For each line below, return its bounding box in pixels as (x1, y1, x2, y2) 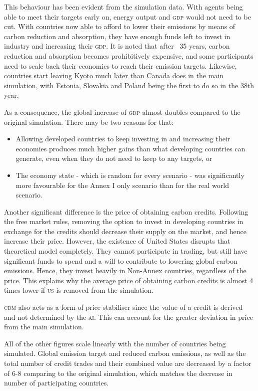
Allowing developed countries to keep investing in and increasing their (15, 133, 230, 144)
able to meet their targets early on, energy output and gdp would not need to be (4, 11, 251, 22)
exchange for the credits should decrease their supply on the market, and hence (4, 226, 247, 236)
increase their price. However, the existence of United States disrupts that (4, 236, 230, 246)
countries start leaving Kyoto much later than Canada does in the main (4, 70, 224, 81)
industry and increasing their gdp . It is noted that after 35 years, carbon (4, 41, 230, 51)
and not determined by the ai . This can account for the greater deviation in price (4, 311, 253, 322)
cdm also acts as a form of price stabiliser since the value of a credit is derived (4, 302, 243, 312)
